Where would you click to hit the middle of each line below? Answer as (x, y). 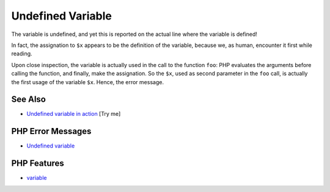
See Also (28, 100)
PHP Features (38, 164)
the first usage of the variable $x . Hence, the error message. (88, 82)
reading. (22, 54)
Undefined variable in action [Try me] (74, 114)
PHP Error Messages (51, 131)
